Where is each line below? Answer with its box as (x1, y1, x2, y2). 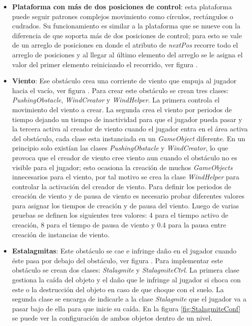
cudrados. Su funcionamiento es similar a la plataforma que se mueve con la (12, 21, 241, 31)
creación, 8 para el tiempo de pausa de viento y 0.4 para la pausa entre (12, 220, 226, 230)
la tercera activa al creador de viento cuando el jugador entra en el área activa (12, 124, 248, 134)
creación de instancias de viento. (12, 229, 110, 239)
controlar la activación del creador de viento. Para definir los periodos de (12, 181, 231, 191)
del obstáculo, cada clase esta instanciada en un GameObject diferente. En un (12, 133, 246, 143)
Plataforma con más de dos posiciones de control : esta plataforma (12, 1, 232, 11)
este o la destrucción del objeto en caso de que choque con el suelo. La (12, 284, 224, 294)
